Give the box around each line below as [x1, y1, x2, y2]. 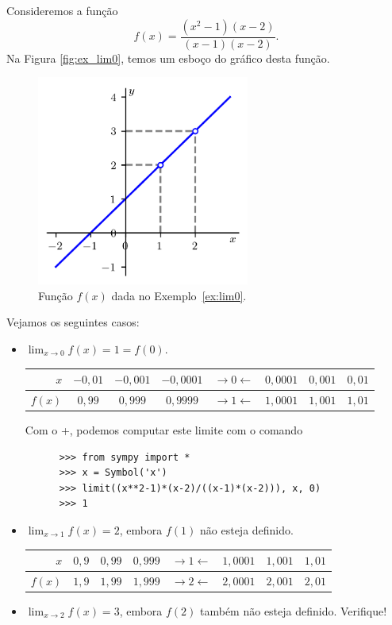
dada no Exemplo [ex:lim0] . [111, 287, 247, 303]
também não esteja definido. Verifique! [200, 603, 387, 619]
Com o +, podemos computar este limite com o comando [25, 422, 303, 438]
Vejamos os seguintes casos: [6, 314, 140, 330]
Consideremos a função [6, 2, 118, 18]
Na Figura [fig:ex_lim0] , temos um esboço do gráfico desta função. [6, 49, 330, 66]
